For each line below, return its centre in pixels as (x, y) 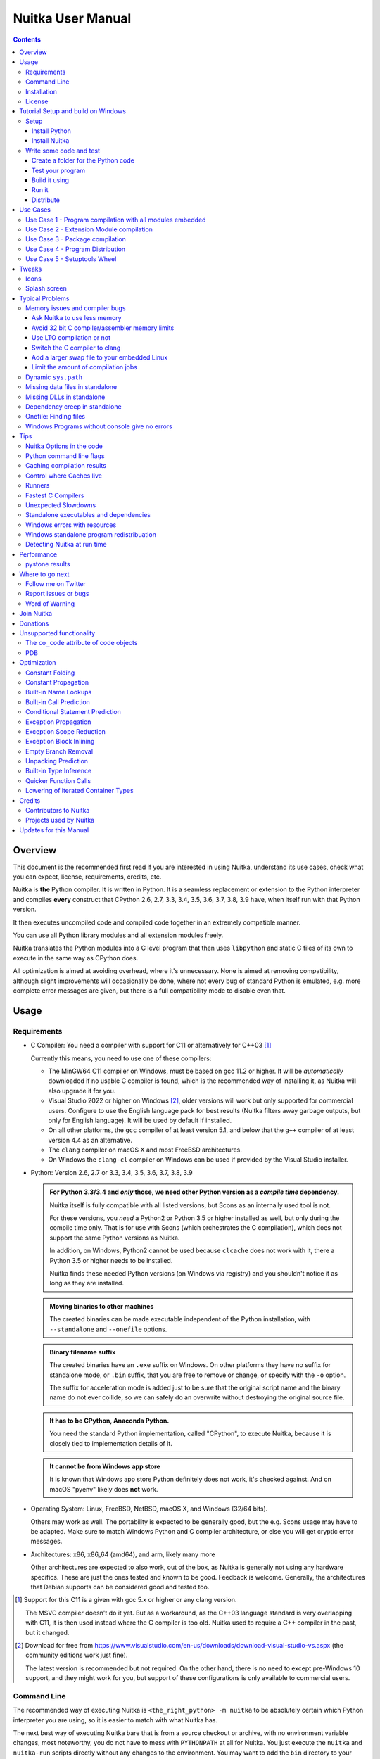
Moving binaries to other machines (102, 1306)
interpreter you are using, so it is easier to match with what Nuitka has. (115, 1720)
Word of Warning (50, 603)
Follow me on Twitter (56, 584)
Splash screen (46, 288)
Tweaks (31, 269)
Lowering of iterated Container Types (80, 791)
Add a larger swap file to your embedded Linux (100, 357)
